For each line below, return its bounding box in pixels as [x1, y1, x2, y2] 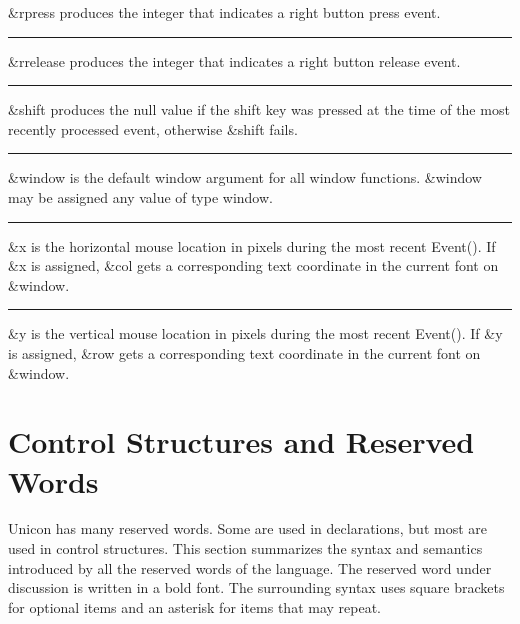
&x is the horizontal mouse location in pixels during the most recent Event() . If [8, 235, 496, 256]
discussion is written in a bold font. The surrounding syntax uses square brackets [8, 577, 505, 598]
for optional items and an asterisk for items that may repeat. [8, 596, 382, 617]
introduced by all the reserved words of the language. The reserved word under [8, 557, 492, 578]
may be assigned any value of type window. [8, 186, 273, 207]
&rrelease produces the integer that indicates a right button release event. [8, 50, 461, 71]
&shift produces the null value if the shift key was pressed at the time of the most [8, 99, 510, 120]
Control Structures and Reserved [8, 421, 475, 462]
